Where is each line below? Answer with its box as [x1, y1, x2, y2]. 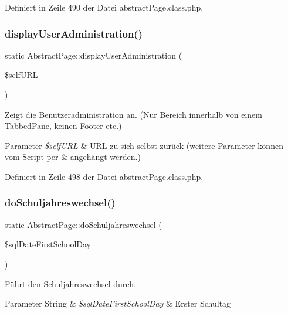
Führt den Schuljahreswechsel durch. [5, 277, 136, 290]
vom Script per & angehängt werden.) [5, 151, 141, 163]
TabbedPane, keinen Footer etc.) [5, 120, 122, 132]
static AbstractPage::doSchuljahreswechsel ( [5, 218, 162, 230]
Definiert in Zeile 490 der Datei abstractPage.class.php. [5, 1, 204, 13]
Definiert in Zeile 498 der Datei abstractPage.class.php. [5, 170, 204, 182]
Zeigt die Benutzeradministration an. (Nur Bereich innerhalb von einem [5, 108, 262, 120]
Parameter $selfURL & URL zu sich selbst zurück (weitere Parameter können [5, 139, 283, 151]
